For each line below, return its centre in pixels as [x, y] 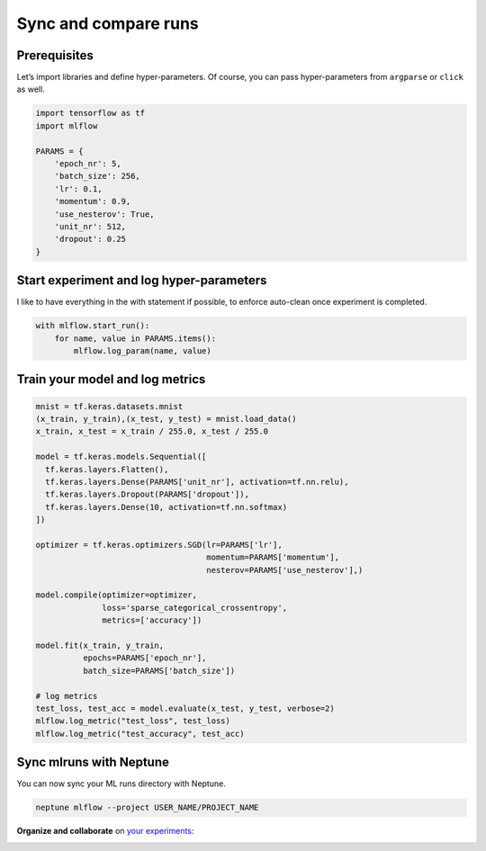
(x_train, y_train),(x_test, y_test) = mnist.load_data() [166, 419]
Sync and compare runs [108, 23]
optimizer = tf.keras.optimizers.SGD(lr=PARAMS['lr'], [159, 545]
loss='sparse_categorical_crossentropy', [195, 608]
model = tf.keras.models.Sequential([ [121, 457]
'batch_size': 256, [98, 176]
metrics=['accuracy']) [152, 620]
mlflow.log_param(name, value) [142, 351]
